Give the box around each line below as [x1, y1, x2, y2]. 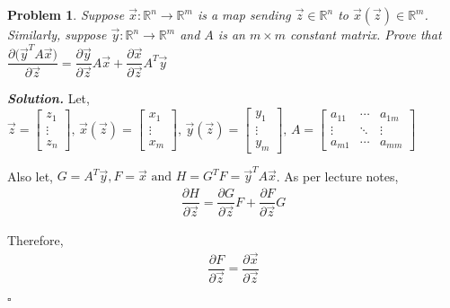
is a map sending [197, 5, 291, 23]
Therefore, [7, 231, 64, 250]
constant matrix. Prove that [290, 25, 442, 43]
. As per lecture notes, [276, 166, 399, 185]
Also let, [7, 166, 54, 185]
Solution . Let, [7, 89, 90, 108]
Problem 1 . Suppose [7, 5, 125, 23]
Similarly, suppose [7, 25, 107, 43]
